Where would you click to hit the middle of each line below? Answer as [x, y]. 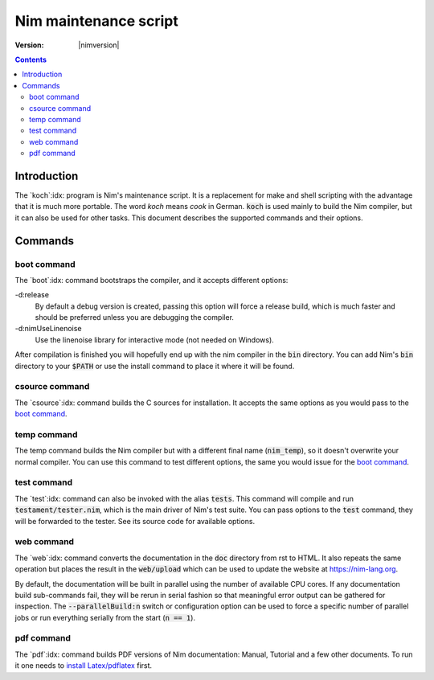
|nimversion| [99, 45]
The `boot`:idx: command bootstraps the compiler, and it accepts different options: [151, 280]
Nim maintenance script [96, 21]
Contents [31, 59]
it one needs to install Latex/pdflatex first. [84, 666]
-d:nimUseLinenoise [48, 329]
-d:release [32, 295]
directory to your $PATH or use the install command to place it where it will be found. [155, 366]
